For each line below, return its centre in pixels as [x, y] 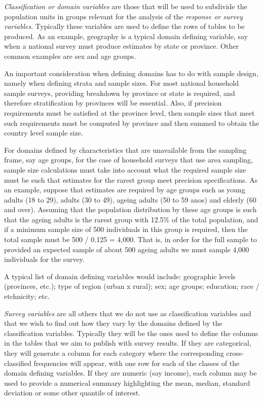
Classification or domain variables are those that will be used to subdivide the [126, 6]
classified [18, 363]
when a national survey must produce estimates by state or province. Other [121, 46]
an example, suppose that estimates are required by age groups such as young [125, 190]
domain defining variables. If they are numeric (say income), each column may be [130, 373]
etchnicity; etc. [27, 296]
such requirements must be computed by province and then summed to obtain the [132, 123]
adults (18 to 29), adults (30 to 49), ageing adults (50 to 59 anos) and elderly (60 [130, 199]
